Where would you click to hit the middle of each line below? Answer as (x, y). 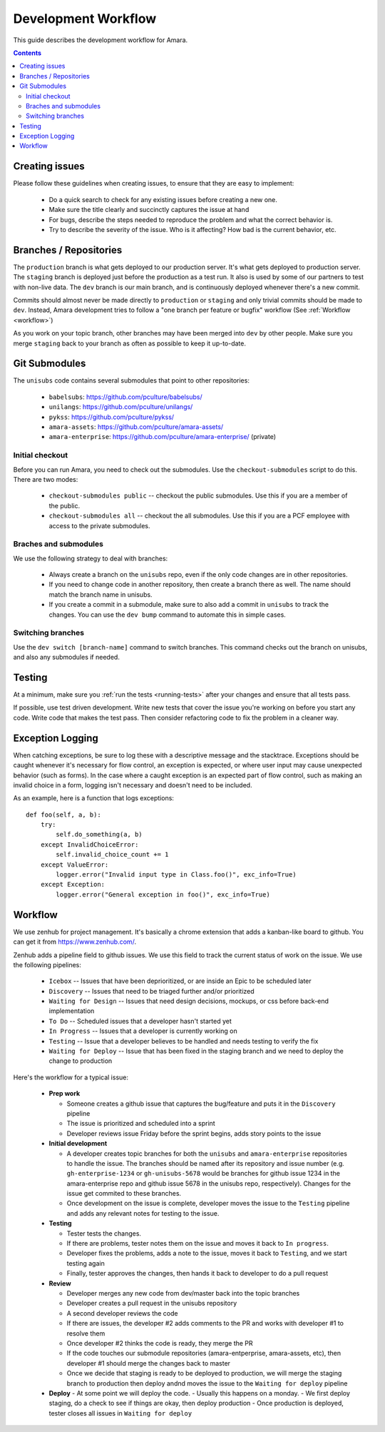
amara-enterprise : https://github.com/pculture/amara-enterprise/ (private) (163, 437)
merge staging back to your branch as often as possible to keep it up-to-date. (129, 343)
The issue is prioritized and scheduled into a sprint (141, 1124)
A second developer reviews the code (122, 1313)
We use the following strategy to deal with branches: (91, 558)
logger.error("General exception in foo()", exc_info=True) (163, 894)
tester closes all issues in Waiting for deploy (120, 1413)
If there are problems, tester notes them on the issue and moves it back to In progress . (198, 1244)
